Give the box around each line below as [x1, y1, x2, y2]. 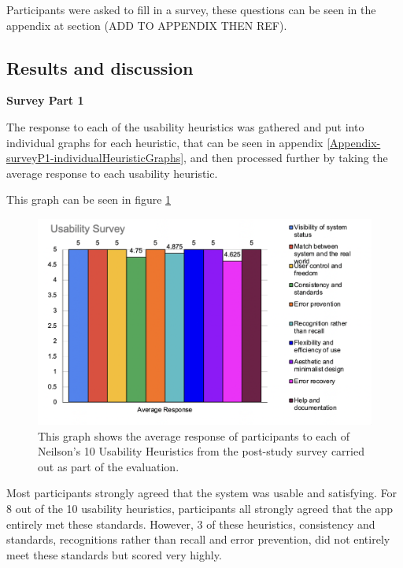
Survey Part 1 [6, 92, 84, 109]
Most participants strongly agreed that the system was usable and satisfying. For [6, 485, 397, 501]
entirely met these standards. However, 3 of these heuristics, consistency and [6, 515, 375, 532]
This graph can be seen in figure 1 [6, 191, 172, 208]
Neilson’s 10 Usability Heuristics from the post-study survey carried [38, 443, 364, 459]
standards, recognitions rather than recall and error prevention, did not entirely [6, 531, 390, 548]
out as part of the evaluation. [38, 458, 179, 474]
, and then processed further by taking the [183, 149, 388, 166]
